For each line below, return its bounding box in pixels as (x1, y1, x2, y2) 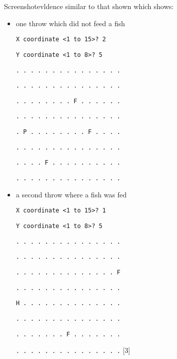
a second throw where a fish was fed (16, 189, 127, 199)
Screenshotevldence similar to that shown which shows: (4, 1, 174, 11)
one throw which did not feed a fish (16, 18, 125, 28)
